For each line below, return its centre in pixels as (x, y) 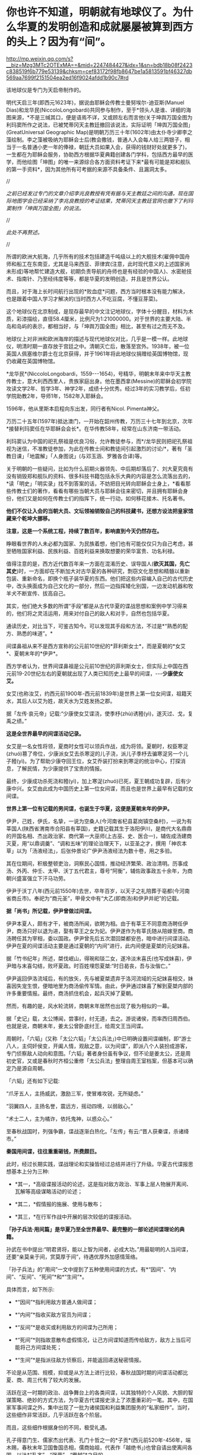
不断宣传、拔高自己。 (42, 593)
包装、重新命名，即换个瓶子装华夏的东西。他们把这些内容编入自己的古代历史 (100, 578)
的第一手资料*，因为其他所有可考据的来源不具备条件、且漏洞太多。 (88, 169)
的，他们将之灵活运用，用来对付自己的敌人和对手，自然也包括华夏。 (89, 613)
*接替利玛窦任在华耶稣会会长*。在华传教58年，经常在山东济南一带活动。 (95, 429)
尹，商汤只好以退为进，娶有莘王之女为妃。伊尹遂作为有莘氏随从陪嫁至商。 (97, 931)
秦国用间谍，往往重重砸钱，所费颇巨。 (53, 1151)
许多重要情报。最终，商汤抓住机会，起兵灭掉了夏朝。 (71, 993)
